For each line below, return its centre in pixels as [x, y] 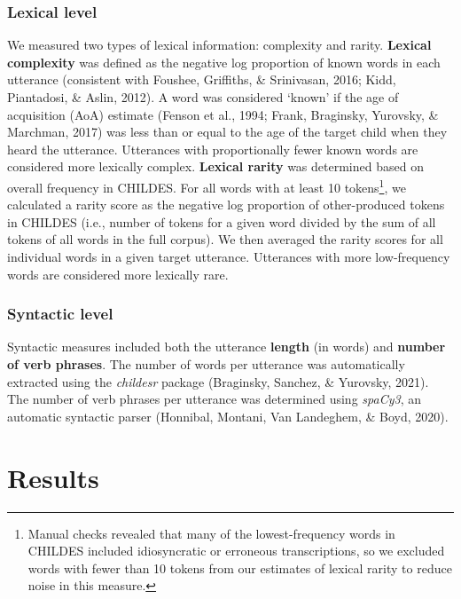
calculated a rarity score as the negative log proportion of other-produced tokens [226, 205]
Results [53, 477]
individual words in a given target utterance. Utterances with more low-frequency [229, 256]
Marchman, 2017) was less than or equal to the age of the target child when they [227, 132]
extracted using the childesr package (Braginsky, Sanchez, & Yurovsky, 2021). [218, 381]
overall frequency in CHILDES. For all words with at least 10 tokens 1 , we [207, 185]
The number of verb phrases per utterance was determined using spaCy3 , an [214, 399]
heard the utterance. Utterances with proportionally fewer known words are [213, 149]
